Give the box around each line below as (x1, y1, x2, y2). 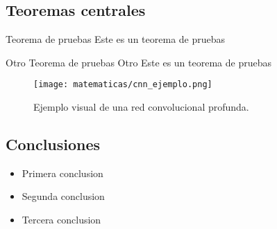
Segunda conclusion (22, 189, 105, 203)
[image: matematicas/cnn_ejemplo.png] (33, 80, 212, 90)
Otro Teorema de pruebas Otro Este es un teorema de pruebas (6, 55, 271, 69)
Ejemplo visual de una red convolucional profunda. (33, 100, 249, 114)
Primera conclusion (22, 165, 103, 180)
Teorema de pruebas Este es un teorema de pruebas (6, 32, 226, 46)
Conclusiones (6, 134, 101, 155)
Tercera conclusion (22, 212, 101, 227)
